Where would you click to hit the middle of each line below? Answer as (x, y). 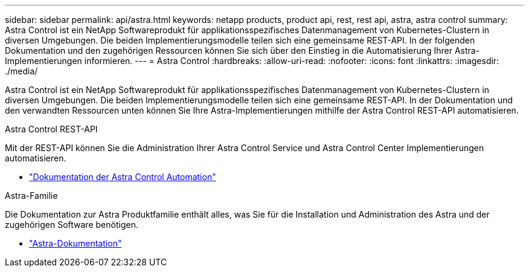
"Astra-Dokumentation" (75, 243)
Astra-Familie (31, 196)
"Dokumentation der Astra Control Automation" (123, 177)
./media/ (21, 71)
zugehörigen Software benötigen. (72, 225)
